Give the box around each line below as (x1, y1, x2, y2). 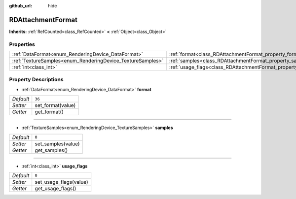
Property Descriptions (9, 76, 64, 83)
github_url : (9, 3, 32, 8)
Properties (9, 41, 36, 48)
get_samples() (35, 147, 68, 154)
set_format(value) (35, 102, 76, 109)
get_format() (35, 108, 64, 115)
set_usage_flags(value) (35, 178, 88, 185)
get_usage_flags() (35, 185, 76, 192)
